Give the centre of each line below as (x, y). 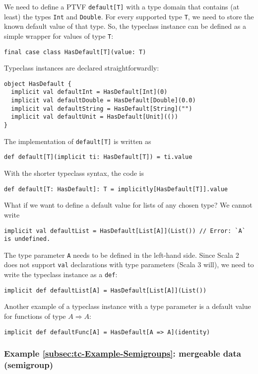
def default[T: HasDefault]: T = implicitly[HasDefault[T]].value (116, 189)
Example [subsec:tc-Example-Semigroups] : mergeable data (123, 353)
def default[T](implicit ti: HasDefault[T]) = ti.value (98, 157)
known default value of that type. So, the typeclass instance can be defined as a (125, 26)
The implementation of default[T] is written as (78, 141)
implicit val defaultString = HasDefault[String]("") (102, 109)
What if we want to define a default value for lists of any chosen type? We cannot (128, 205)
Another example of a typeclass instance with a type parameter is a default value (128, 306)
